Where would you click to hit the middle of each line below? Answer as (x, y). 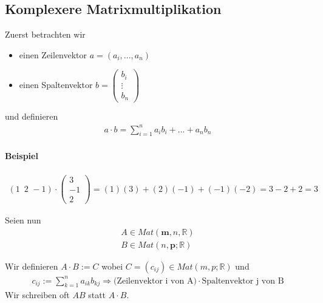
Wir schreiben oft (37, 295)
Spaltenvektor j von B (243, 281)
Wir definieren (32, 266)
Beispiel (22, 155)
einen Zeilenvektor (53, 54)
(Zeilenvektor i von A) (155, 281)
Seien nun (23, 220)
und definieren (32, 116)
